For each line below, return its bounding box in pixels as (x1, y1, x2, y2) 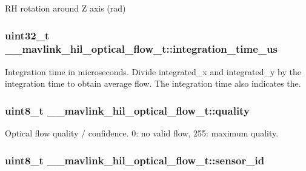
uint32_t (5, 27, 50, 42)
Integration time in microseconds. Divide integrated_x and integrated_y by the (5, 65, 301, 78)
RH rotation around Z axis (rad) (5, 2, 126, 14)
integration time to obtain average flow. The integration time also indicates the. (5, 77, 301, 90)
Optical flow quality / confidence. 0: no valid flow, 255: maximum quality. (5, 127, 279, 139)
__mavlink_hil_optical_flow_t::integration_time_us (5, 41, 278, 56)
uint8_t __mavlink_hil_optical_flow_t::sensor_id (5, 152, 265, 167)
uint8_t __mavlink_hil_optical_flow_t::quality (5, 102, 250, 118)
